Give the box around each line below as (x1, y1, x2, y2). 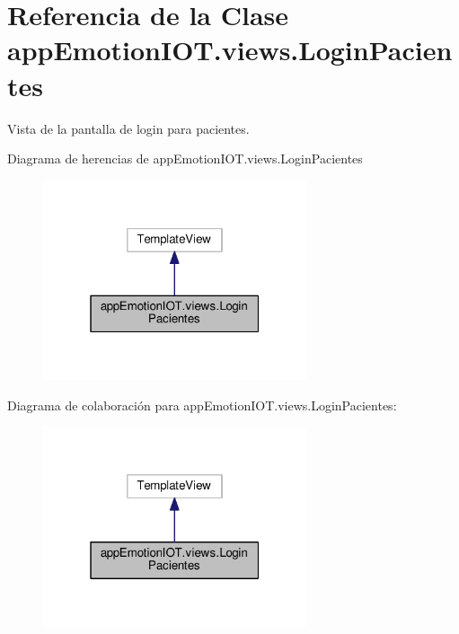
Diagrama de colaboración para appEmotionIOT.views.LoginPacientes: (7, 395, 397, 414)
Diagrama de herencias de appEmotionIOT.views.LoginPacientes (7, 149, 363, 168)
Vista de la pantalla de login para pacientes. (7, 119, 250, 137)
